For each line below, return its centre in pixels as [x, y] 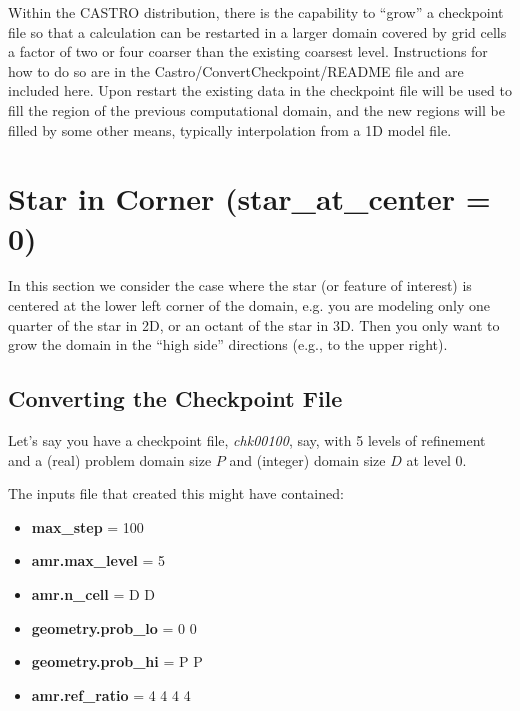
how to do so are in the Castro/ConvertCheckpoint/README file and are [236, 70]
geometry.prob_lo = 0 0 [114, 627]
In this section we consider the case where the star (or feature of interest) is [240, 285]
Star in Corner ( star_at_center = [249, 198]
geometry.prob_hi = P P [117, 661]
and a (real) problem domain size [110, 459]
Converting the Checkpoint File [175, 398]
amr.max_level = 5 [98, 560]
